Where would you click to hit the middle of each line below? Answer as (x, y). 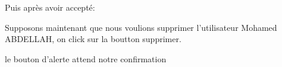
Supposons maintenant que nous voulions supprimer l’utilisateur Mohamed (141, 27)
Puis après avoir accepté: (50, 7)
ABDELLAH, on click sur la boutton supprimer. (93, 39)
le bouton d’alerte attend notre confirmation (86, 58)
